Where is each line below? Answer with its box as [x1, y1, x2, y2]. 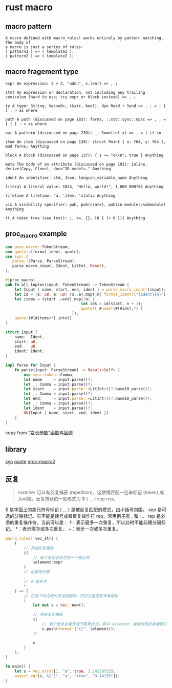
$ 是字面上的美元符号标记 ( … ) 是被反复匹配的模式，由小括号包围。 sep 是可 [5, 507, 166, 513]
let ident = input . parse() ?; [24, 406, 93, 411]
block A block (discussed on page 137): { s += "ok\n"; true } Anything [5, 153, 164, 158]
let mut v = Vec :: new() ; [32, 603, 86, 608]
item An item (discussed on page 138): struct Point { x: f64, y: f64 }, [5, 139, 166, 145]
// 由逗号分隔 [24, 570, 50, 575]
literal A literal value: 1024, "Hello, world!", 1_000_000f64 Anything [5, 184, 164, 189]
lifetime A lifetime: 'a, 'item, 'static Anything [5, 193, 116, 198]
